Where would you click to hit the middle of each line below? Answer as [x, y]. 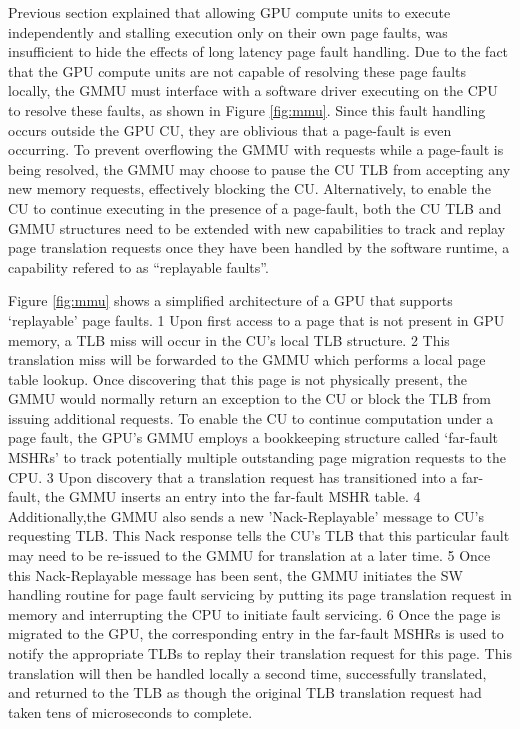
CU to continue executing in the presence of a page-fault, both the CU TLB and [255, 207]
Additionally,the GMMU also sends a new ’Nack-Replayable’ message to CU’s [246, 515]
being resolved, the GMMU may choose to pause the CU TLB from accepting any [259, 168]
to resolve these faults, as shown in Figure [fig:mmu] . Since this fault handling [247, 109]
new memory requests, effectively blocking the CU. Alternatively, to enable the [249, 188]
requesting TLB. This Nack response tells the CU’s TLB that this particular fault [259, 535]
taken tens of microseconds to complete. [130, 711]
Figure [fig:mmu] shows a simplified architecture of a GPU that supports [230, 300]
